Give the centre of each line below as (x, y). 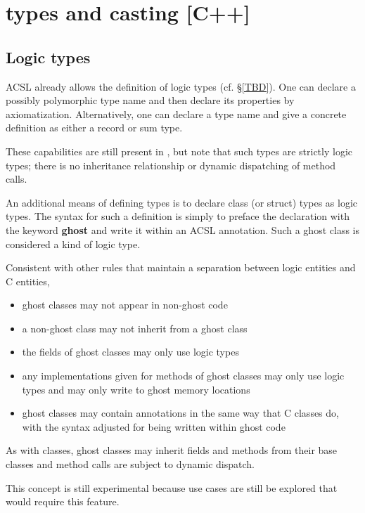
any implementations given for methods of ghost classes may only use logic (183, 376)
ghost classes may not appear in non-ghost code (125, 305)
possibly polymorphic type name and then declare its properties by (150, 100)
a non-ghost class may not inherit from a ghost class (135, 328)
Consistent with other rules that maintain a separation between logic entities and (181, 267)
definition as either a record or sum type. (94, 128)
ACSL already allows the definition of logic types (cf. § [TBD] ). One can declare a (181, 86)
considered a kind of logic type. (73, 243)
